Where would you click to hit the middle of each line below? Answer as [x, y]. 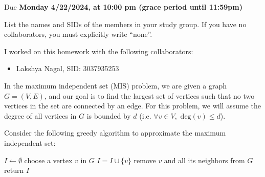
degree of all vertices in [40, 115]
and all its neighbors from [204, 160]
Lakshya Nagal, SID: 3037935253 [68, 68]
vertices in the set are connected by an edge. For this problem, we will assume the [132, 106]
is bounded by [109, 115]
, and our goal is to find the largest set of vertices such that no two [149, 95]
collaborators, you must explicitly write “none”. [78, 34]
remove [145, 160]
